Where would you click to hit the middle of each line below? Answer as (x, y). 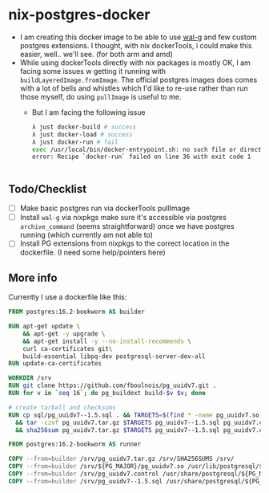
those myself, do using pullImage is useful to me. (100, 96)
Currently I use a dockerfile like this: (68, 297)
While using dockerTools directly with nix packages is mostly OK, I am (135, 63)
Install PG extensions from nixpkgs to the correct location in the (124, 243)
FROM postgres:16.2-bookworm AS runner (75, 444)
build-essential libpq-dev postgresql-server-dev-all (114, 356)
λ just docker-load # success (82, 134)
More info (33, 277)
